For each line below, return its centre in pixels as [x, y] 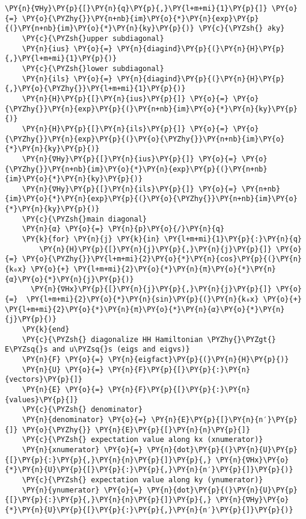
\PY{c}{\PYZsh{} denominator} [82, 410]
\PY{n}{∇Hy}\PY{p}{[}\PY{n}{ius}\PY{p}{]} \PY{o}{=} [130, 159]
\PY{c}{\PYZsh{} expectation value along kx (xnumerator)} [142, 440]
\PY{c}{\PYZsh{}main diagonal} [84, 219]
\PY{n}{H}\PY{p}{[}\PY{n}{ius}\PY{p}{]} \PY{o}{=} [125, 98]
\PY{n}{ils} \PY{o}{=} [67, 79]
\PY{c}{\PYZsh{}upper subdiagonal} [93, 38]
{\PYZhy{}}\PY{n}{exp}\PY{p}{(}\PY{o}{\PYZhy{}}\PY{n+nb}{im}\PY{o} [145, 139]
